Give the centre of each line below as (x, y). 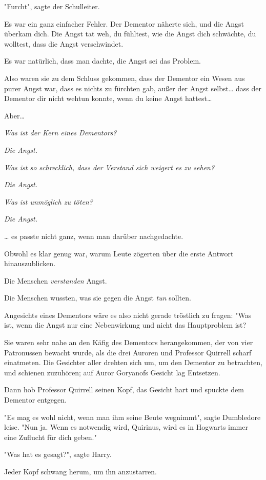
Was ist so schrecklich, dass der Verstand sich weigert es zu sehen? (109, 167)
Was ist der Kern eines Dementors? (60, 133)
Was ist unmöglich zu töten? (48, 201)
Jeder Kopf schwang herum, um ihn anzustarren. (81, 471)
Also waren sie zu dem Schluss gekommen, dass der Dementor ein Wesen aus (125, 78)
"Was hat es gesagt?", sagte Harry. (58, 454)
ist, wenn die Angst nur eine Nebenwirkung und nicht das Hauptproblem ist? (125, 325)
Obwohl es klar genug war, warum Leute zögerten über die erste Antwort (119, 253)
